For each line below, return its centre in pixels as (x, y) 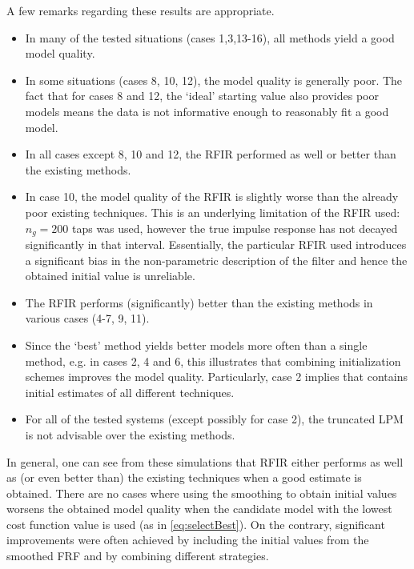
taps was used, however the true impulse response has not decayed (235, 228)
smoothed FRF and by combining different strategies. (138, 556)
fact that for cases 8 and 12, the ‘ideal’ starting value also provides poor (202, 96)
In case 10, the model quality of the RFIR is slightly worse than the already (212, 196)
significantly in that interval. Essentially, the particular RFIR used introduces (216, 244)
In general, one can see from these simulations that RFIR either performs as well (205, 461)
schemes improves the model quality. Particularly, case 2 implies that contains (216, 377)
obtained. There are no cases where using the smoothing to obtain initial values (202, 493)
